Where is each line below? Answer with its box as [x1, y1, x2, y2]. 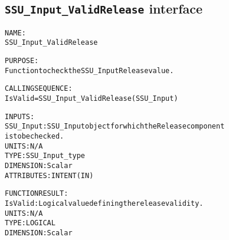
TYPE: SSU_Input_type [5, 152, 86, 160]
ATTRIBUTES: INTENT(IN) [5, 171, 94, 180]
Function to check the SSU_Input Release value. [5, 66, 174, 75]
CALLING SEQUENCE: [5, 84, 73, 93]
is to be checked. [5, 132, 64, 141]
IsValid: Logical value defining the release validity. [5, 199, 204, 208]
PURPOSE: [5, 57, 39, 65]
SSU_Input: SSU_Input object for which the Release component [5, 122, 225, 131]
